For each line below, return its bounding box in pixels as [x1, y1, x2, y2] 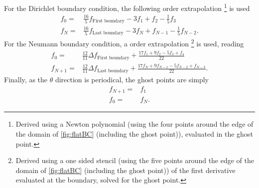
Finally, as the [4, 74, 48, 84]
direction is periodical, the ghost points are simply [55, 74, 209, 84]
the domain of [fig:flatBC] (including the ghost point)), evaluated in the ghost [15, 129, 253, 139]
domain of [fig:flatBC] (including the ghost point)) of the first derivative [15, 165, 236, 175]
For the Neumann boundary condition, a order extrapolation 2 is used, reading [4, 37, 244, 48]
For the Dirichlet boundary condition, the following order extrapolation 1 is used [4, 1, 250, 13]
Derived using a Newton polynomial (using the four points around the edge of [15, 119, 254, 129]
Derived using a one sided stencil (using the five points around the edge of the [15, 155, 255, 166]
